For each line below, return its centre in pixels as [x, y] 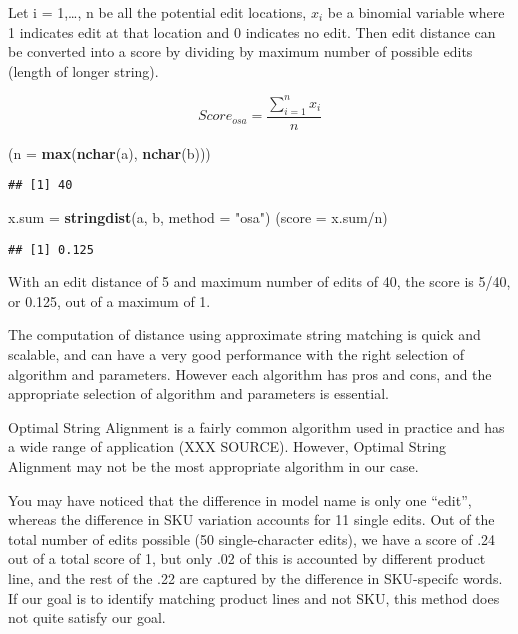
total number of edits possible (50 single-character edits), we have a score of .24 [252, 538]
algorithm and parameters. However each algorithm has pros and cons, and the [250, 373]
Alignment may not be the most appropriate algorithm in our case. [213, 465]
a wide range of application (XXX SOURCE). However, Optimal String [227, 446]
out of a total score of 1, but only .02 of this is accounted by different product [247, 558]
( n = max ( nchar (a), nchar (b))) [109, 152]
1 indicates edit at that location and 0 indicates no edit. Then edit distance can [252, 31]
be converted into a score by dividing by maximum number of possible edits [240, 51]
